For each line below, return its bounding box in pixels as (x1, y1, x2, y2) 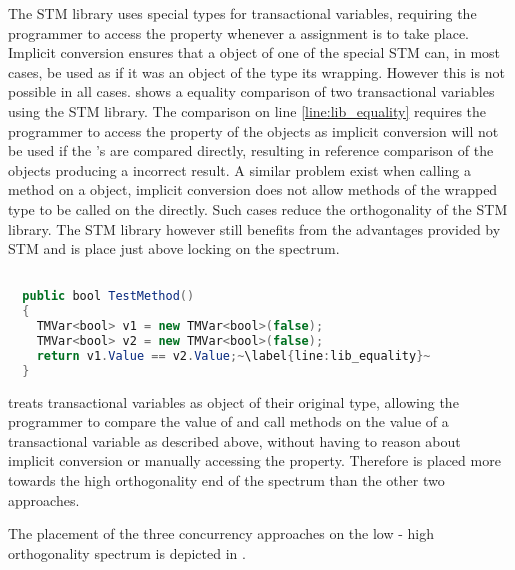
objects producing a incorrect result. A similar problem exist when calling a (8, 159, 471, 180)
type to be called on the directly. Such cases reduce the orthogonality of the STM (8, 198, 508, 219)
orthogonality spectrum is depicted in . (8, 542, 246, 563)
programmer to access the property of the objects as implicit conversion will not (8, 120, 499, 141)
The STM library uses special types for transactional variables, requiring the (8, 3, 477, 23)
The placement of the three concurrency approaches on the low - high (8, 523, 435, 544)
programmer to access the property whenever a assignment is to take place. (8, 22, 469, 43)
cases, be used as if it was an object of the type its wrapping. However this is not (8, 61, 505, 82)
